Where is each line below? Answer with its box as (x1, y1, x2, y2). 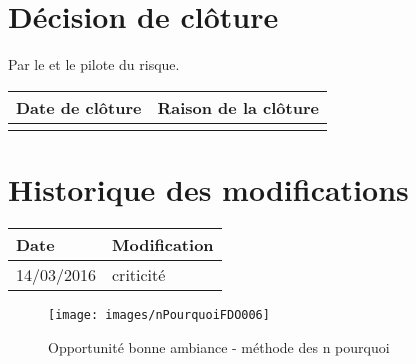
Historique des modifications (8, 168, 409, 209)
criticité (112, 262, 166, 286)
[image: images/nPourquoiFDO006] (48, 307, 270, 322)
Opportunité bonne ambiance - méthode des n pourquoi (48, 336, 390, 357)
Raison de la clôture (157, 95, 319, 119)
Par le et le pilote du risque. (8, 54, 180, 75)
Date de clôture (16, 95, 142, 119)
